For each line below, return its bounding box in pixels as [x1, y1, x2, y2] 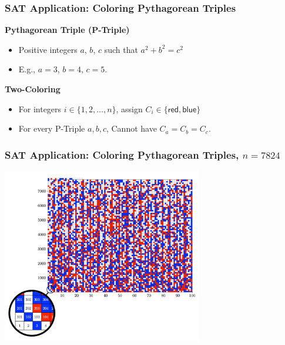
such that [104, 43, 138, 55]
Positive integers [18, 43, 78, 55]
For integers [18, 102, 62, 115]
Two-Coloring [5, 83, 61, 95]
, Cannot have [106, 122, 157, 135]
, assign [116, 102, 143, 115]
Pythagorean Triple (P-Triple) [5, 24, 130, 36]
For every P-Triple [18, 122, 85, 135]
